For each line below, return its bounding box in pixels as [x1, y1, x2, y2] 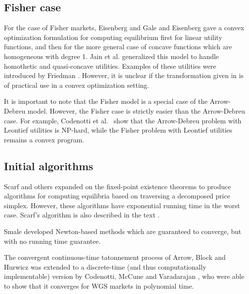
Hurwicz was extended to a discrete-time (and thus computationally [4, 261, 207, 272]
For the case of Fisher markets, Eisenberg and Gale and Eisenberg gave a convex [4, 22, 245, 33]
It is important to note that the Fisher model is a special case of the [4, 96, 208, 106]
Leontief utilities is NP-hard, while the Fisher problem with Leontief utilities [4, 125, 232, 135]
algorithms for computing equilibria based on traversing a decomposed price [4, 191, 230, 201]
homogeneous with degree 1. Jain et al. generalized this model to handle [4, 51, 219, 61]
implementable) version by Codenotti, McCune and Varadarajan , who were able [4, 271, 245, 281]
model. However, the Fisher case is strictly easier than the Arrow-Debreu [27, 105, 245, 116]
